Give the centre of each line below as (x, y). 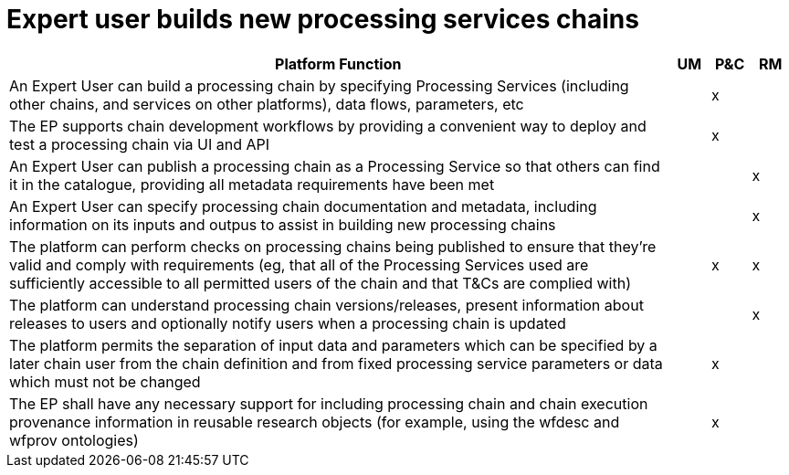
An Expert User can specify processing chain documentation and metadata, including (303, 206)
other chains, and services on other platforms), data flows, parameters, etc (267, 104)
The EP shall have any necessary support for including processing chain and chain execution (329, 403)
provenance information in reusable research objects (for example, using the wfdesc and (315, 422)
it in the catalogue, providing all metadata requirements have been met (252, 184)
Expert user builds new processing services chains (323, 19)
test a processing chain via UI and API (139, 144)
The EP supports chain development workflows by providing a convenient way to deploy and (328, 126)
